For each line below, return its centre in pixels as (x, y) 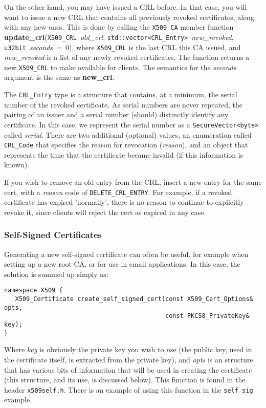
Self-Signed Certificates (53, 235)
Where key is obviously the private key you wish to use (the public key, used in (128, 349)
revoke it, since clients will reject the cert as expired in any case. (105, 212)
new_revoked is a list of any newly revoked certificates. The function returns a (127, 57)
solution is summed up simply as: (56, 274)
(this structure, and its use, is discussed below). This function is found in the (125, 380)
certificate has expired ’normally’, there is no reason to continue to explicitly (124, 202)
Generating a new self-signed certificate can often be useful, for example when (126, 254)
